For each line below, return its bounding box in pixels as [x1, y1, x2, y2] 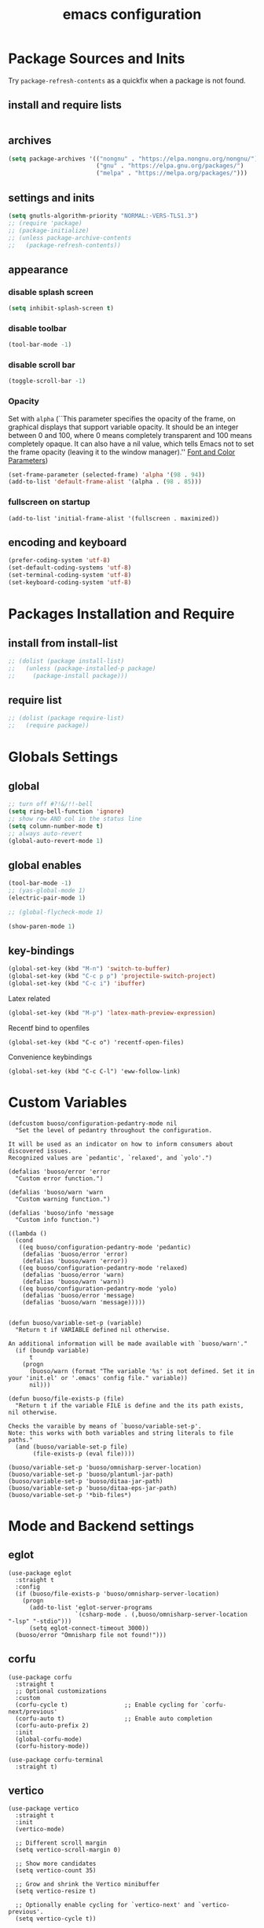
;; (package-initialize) [8, 226, 90, 234]
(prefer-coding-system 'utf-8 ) [8, 557, 111, 565]
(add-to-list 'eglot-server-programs [28, 1603, 153, 1611]
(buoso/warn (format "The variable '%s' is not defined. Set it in [28, 1367, 255, 1375]
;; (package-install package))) [8, 671, 128, 679]
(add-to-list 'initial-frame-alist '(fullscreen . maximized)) [8, 514, 220, 522]
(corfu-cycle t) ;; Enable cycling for [15, 1701, 199, 1709]
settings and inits [8, 191, 95, 204]
